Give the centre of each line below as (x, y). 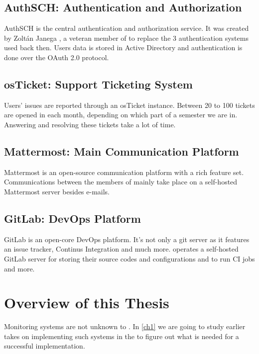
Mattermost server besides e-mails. (57, 191)
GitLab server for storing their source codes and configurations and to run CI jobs (129, 258)
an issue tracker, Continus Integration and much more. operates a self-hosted (121, 249)
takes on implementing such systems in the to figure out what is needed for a (122, 336)
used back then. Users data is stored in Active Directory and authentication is (123, 47)
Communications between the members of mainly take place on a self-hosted (121, 182)
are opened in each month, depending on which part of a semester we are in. (121, 115)
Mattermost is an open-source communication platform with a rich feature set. (124, 172)
